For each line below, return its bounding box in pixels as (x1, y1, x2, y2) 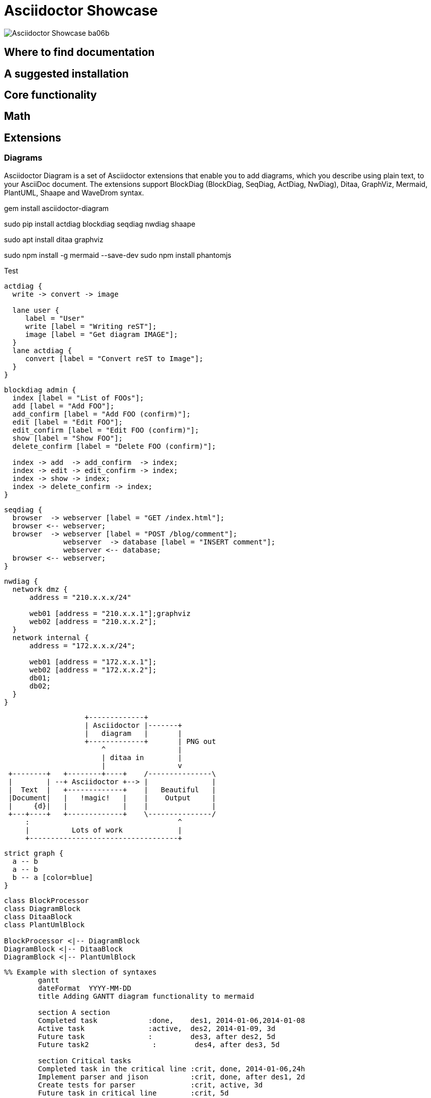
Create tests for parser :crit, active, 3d (38, 1080, 263, 1089)
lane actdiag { (12, 346, 72, 355)
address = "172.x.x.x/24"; (29, 641, 136, 650)
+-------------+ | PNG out (84, 737, 216, 745)
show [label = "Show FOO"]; (12, 434, 123, 442)
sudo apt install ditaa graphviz (4, 235, 104, 244)
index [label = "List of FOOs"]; (12, 393, 144, 402)
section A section (38, 1008, 110, 1016)
